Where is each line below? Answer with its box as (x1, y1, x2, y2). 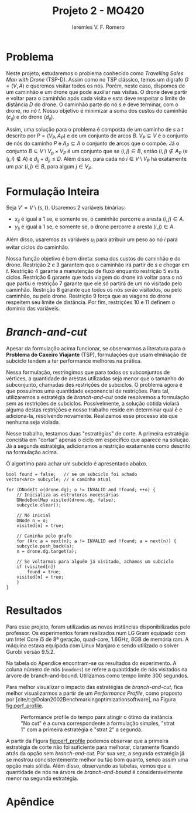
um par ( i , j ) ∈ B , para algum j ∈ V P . (6, 163, 93, 171)
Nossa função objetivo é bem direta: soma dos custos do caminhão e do (6, 255, 181, 262)
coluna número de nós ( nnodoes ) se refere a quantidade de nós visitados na (6, 666, 188, 673)
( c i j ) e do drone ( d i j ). (6, 113, 54, 121)
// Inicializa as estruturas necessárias (16, 492, 119, 498)
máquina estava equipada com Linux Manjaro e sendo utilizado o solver (6, 641, 179, 649)
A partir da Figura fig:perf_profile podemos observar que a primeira (6, 737, 169, 744)
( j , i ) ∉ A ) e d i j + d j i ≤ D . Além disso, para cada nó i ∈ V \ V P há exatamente (6, 155, 187, 164)
